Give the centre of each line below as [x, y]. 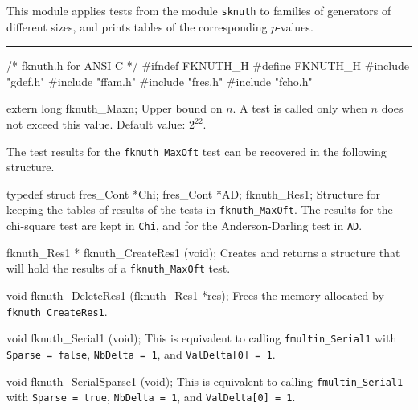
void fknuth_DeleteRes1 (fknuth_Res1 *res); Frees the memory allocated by [195, 295]
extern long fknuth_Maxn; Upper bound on [115, 108]
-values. [295, 26]
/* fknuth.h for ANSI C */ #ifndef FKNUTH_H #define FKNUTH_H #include [208, 66]
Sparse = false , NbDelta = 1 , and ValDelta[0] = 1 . [141, 353]
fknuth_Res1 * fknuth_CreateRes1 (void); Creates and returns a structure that [203, 252]
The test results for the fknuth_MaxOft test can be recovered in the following [197, 151]
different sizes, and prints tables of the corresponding [137, 26]
